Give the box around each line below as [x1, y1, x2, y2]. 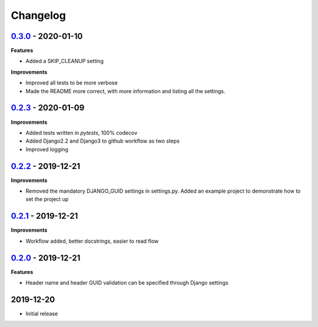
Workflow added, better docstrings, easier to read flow [25, 237, 159, 245]
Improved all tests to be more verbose [25, 80, 118, 87]
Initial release [25, 310, 58, 317]
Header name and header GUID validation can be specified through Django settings [25, 279, 229, 286]
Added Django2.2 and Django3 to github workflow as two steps [25, 137, 180, 144]
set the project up [25, 196, 69, 203]
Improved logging [25, 146, 69, 153]
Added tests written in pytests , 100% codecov [25, 129, 138, 136]
